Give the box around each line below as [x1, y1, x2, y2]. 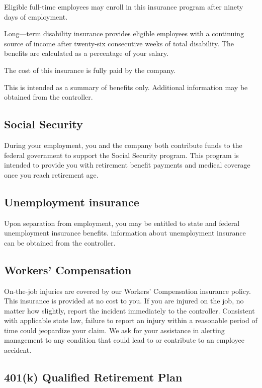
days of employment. [4, 11, 68, 22]
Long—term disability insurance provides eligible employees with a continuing [4, 28, 244, 39]
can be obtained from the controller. [4, 237, 116, 248]
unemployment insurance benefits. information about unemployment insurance [4, 227, 246, 238]
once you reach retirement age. [4, 169, 99, 180]
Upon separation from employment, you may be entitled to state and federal [4, 217, 240, 228]
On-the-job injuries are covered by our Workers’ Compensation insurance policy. [4, 285, 251, 296]
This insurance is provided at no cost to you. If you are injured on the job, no [4, 295, 244, 306]
